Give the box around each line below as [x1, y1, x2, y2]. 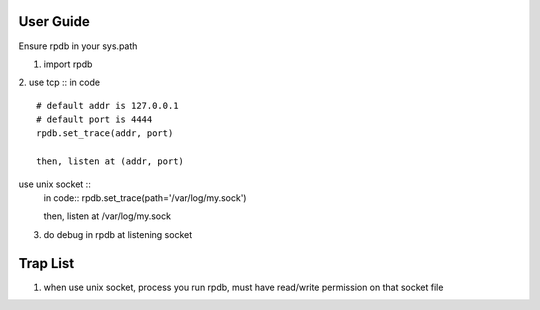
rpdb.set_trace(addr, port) [36, 128, 174, 139]
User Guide [18, 13, 90, 30]
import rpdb [43, 58, 93, 70]
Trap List [18, 255, 75, 272]
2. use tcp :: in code [18, 76, 100, 89]
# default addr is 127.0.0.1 [36, 100, 179, 111]
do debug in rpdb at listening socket [43, 228, 193, 240]
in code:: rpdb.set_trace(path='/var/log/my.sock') [43, 192, 247, 204]
